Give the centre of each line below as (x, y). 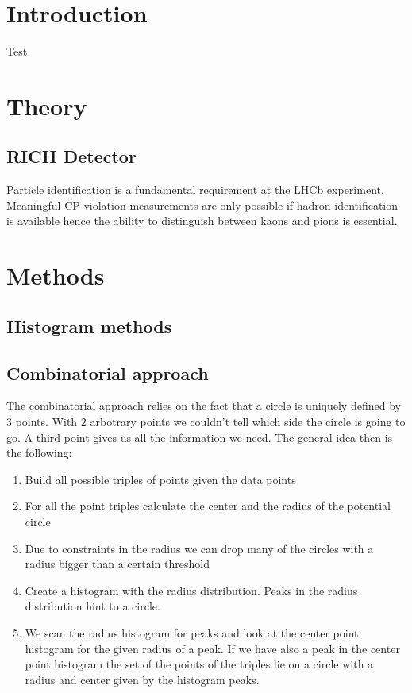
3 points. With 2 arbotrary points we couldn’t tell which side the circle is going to (206, 422)
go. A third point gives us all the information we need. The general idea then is (200, 437)
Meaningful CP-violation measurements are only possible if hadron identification (202, 205)
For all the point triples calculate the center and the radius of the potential (208, 506)
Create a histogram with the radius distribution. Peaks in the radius (191, 590)
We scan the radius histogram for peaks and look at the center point (192, 632)
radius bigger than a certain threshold (117, 564)
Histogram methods (89, 325)
